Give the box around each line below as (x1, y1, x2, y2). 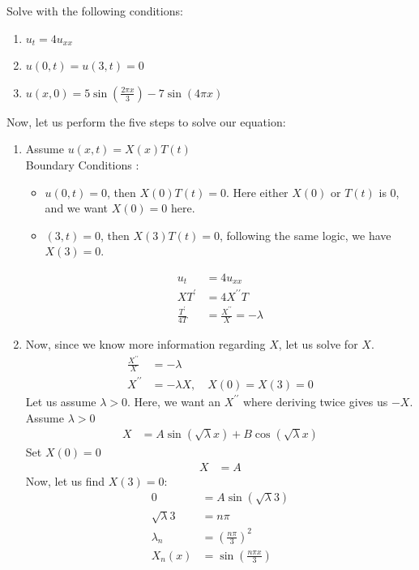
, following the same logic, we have (219, 226, 391, 243)
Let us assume (25, 392, 96, 409)
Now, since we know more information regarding (25, 335, 266, 352)
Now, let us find (25, 472, 105, 489)
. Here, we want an (127, 392, 221, 409)
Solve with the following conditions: (6, 2, 183, 19)
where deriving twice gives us (242, 392, 388, 409)
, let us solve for (278, 335, 358, 352)
